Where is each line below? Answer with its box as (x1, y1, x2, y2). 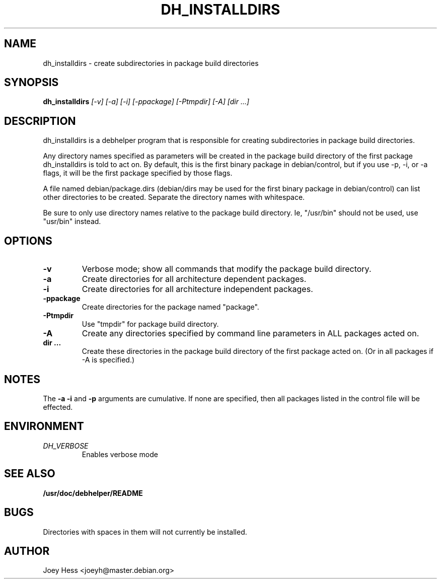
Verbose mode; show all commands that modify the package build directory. (82, 264, 372, 274)
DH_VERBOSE (43, 441, 89, 450)
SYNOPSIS (4, 76, 59, 89)
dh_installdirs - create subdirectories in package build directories (43, 58, 259, 67)
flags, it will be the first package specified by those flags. (43, 169, 233, 178)
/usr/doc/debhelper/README (43, 488, 143, 497)
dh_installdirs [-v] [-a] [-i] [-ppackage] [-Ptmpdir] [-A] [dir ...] (43, 97, 250, 106)
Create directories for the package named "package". (82, 303, 259, 312)
